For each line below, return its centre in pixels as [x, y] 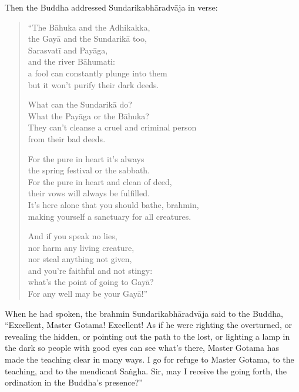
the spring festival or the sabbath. [89, 170]
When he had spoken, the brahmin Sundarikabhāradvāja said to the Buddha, [144, 313]
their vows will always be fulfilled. [89, 193]
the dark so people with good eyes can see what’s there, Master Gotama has [142, 348]
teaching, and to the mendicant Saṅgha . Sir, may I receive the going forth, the [146, 371]
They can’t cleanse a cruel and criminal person [112, 127]
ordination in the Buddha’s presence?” [74, 382]
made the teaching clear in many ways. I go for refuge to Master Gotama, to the [149, 359]
